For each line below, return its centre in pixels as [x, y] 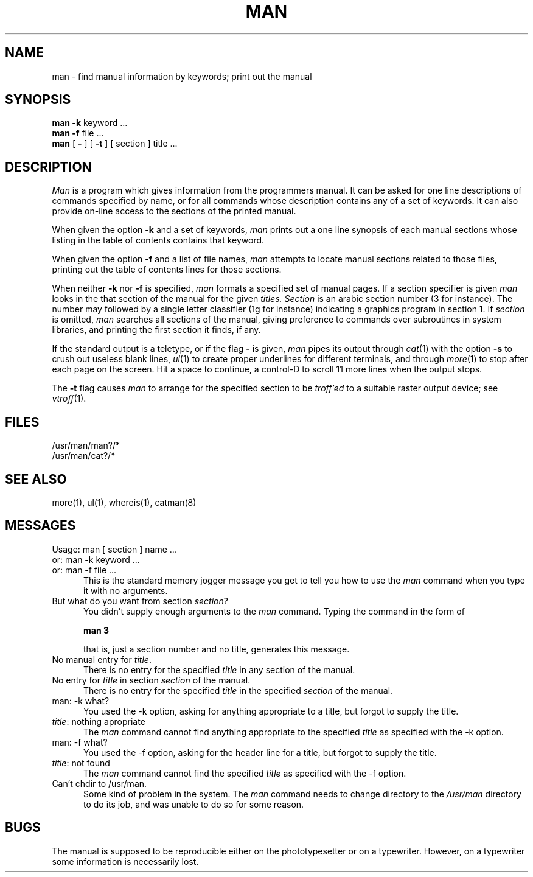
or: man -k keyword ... [96, 559]
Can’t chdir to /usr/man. [99, 783]
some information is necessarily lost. [125, 861]
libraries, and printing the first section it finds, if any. [156, 330]
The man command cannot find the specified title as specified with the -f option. [245, 773]
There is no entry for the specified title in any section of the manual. [219, 669]
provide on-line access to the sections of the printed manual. [174, 211]
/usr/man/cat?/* [84, 456]
